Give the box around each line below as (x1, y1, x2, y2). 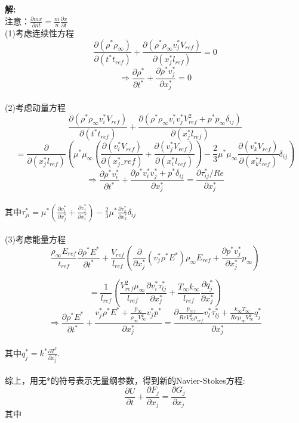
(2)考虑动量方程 (5, 101, 66, 113)
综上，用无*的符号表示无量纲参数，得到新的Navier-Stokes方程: (5, 374, 245, 386)
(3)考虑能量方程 (5, 233, 66, 245)
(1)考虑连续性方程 (5, 26, 74, 39)
